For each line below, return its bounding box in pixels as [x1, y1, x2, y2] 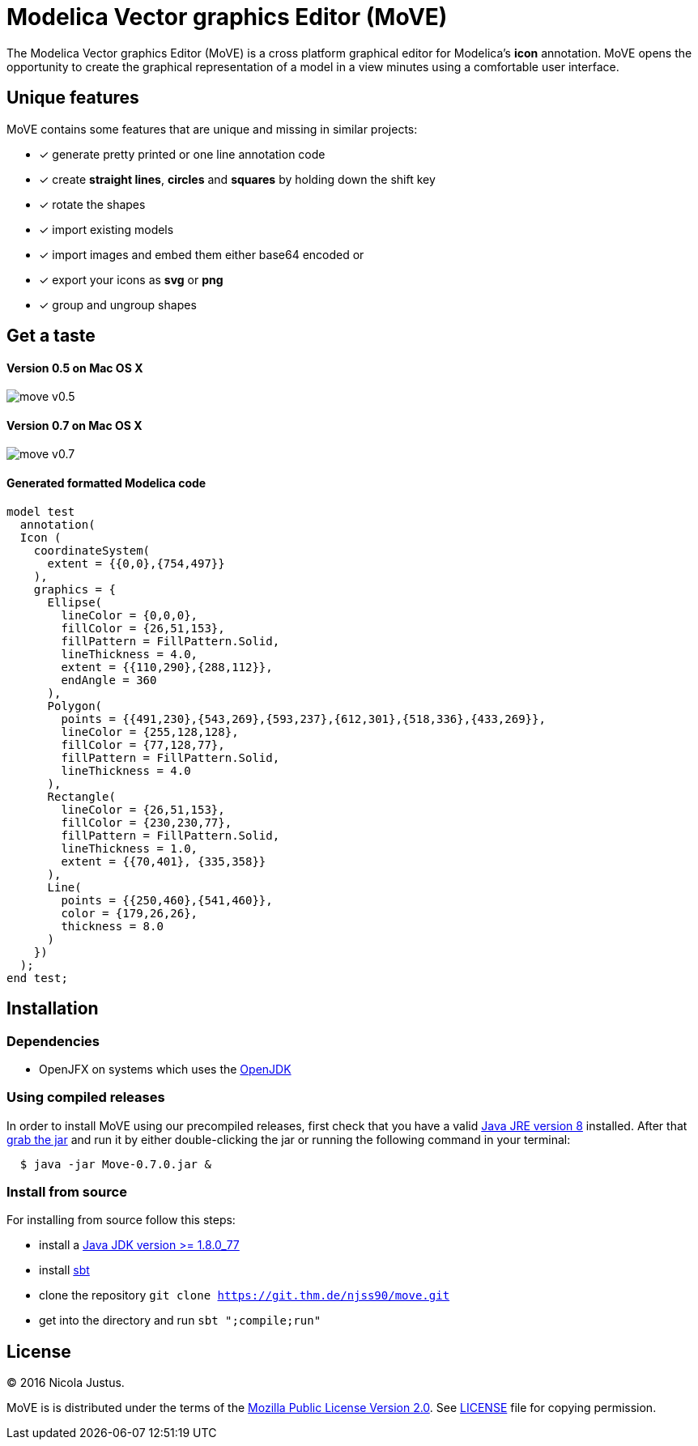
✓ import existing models [39, 222, 174, 236]
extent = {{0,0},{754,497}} [47, 556, 225, 570]
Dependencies [6, 1032, 100, 1049]
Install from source [6, 1184, 127, 1201]
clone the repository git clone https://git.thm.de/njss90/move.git [39, 1288, 450, 1303]
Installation [6, 998, 99, 1019]
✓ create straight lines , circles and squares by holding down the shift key [39, 172, 436, 186]
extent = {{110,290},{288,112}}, [61, 660, 273, 674]
